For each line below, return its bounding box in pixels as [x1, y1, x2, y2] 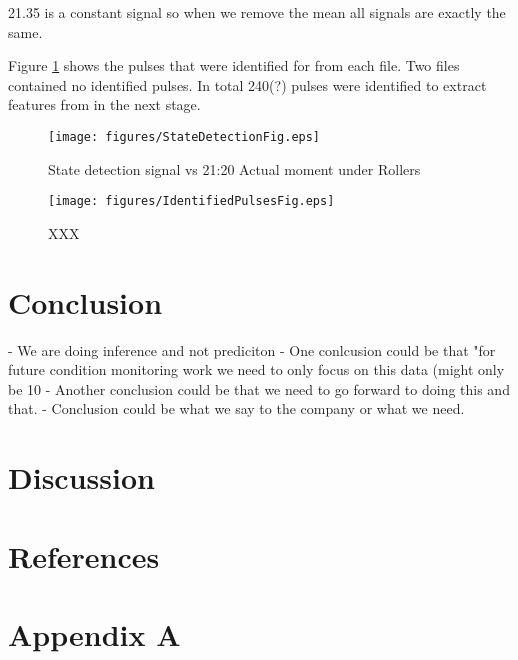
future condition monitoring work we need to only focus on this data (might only [8, 359, 505, 380]
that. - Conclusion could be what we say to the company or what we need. [8, 398, 465, 419]
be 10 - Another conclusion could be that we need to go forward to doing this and [8, 378, 510, 399]
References [8, 535, 160, 576]
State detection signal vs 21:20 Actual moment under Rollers [48, 158, 421, 179]
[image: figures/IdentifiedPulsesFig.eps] [48, 194, 335, 209]
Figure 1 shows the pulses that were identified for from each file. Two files [8, 55, 460, 76]
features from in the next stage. [8, 94, 201, 115]
